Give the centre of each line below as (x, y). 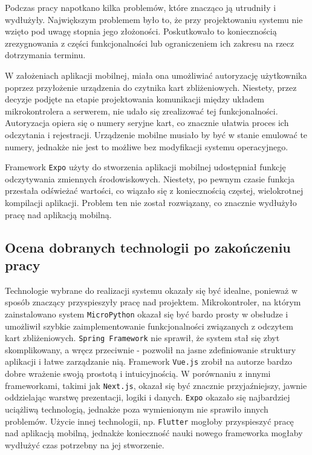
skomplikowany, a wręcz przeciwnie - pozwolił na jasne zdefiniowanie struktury (151, 349)
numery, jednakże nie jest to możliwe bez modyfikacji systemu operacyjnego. (147, 146)
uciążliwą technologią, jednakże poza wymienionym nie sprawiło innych (137, 409)
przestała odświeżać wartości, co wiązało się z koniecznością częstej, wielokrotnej (154, 191)
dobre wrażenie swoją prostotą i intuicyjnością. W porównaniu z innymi (138, 374)
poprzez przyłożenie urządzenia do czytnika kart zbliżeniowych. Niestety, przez (151, 87)
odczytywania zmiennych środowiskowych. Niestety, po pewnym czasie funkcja (150, 178)
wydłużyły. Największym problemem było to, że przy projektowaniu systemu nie (154, 19)
